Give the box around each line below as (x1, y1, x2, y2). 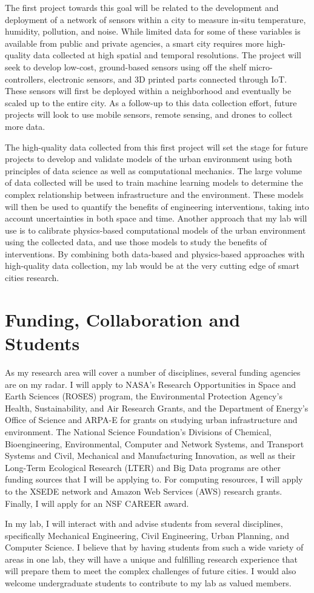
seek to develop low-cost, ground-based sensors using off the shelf (5, 60, 247, 73)
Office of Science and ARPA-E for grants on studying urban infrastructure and (5, 413, 298, 426)
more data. (5, 120, 45, 132)
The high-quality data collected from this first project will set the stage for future (5, 140, 308, 153)
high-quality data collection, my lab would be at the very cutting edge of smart (5, 259, 299, 272)
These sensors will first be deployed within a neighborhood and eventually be (5, 84, 292, 97)
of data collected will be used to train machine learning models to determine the (5, 176, 303, 189)
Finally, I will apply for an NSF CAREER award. (5, 496, 189, 509)
